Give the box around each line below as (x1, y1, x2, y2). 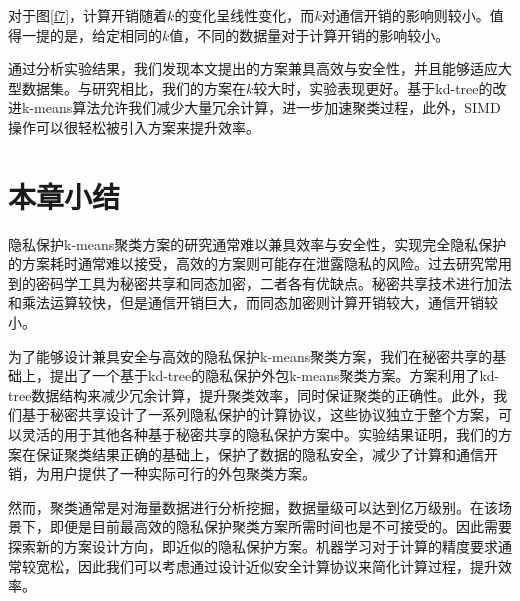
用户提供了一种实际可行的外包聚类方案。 (49, 463, 316, 484)
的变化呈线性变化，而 (174, 5, 315, 25)
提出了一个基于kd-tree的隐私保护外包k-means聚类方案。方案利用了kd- (49, 365, 500, 386)
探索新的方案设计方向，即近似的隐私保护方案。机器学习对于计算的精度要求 (8, 536, 498, 556)
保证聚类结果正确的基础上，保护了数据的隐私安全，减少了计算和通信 (35, 443, 484, 464)
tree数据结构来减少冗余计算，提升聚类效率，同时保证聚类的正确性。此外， (8, 384, 494, 405)
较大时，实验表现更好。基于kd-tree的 (253, 77, 493, 98)
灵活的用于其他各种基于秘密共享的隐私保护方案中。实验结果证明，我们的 (21, 424, 498, 445)
